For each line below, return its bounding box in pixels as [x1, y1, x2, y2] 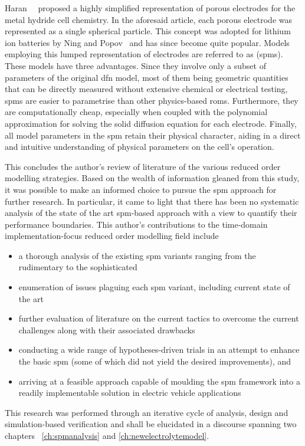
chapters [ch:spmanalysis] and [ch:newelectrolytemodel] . [5, 429, 209, 441]
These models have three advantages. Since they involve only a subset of [5, 59, 266, 71]
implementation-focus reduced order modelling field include [5, 229, 219, 242]
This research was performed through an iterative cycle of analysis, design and [5, 406, 288, 418]
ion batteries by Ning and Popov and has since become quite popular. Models [5, 36, 290, 48]
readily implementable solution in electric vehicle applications [18, 386, 241, 399]
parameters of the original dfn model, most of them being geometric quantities [5, 71, 288, 83]
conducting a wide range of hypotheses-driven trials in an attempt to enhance [18, 343, 300, 356]
